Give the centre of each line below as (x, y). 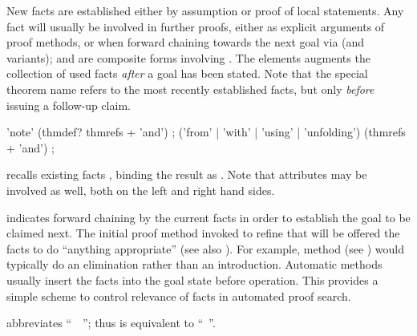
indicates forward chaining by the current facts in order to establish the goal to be (208, 217)
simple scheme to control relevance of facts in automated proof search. (179, 296)
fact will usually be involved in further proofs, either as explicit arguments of (196, 26)
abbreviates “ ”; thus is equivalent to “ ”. (111, 323)
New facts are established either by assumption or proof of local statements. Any (205, 10)
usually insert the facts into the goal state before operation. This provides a (192, 279)
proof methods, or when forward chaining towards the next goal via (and (186, 42)
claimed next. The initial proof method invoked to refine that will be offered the (203, 233)
